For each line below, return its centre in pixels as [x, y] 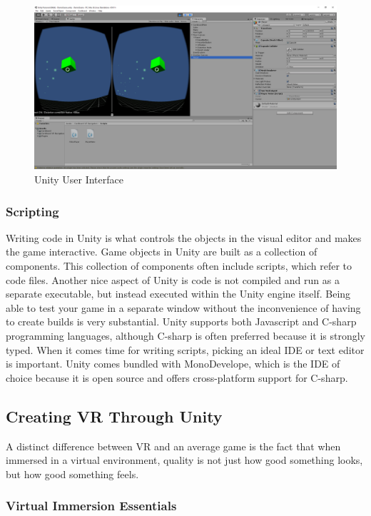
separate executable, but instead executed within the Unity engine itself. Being [178, 294]
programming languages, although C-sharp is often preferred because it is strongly [185, 335]
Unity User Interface [79, 179]
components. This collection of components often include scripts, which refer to [179, 265]
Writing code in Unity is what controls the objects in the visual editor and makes [184, 237]
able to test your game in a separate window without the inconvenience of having [183, 307]
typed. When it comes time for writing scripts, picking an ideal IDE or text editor [185, 349]
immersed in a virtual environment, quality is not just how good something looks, [184, 460]
